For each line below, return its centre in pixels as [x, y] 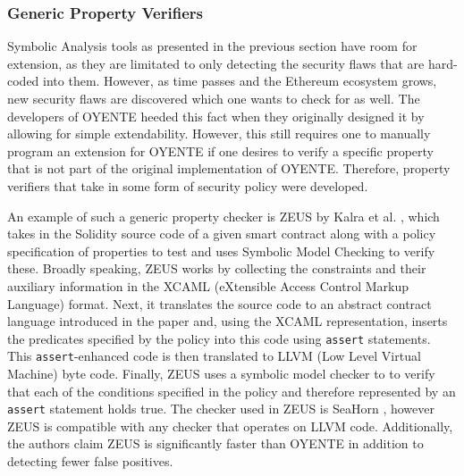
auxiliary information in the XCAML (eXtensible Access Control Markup [208, 285]
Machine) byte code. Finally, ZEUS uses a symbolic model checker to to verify [221, 374]
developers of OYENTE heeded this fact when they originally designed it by [216, 116]
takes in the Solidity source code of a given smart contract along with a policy [222, 234]
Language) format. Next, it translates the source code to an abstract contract [219, 303]
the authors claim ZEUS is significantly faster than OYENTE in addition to [215, 443]
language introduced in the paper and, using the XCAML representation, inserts [228, 321]
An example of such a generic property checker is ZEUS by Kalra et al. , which [224, 216]
